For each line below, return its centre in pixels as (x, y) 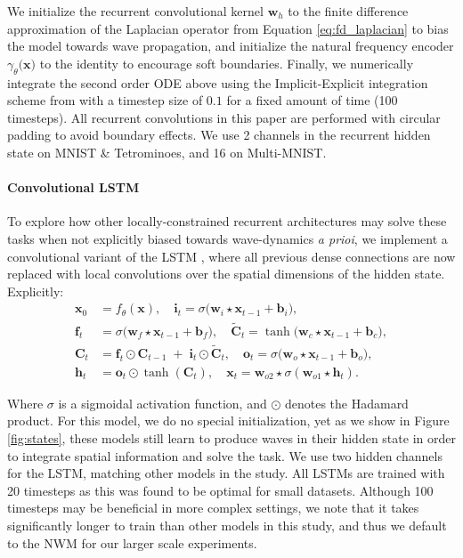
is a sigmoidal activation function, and (162, 403)
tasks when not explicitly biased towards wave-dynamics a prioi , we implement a (227, 238)
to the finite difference (348, 11)
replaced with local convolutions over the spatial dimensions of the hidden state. (226, 274)
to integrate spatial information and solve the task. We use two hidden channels (225, 455)
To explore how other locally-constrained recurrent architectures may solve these (227, 221)
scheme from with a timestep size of (105, 100)
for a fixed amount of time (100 (312, 100)
